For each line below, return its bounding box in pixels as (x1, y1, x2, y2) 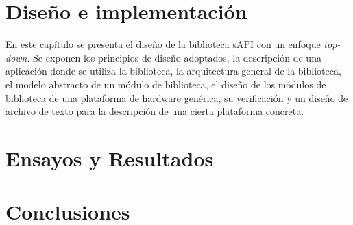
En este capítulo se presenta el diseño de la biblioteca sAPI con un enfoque (5, 37, 321, 51)
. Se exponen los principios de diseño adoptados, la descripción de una (27, 50, 321, 64)
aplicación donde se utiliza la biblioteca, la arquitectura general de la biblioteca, (5, 64, 341, 78)
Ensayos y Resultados (5, 144, 214, 172)
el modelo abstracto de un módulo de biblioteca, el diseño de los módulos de (5, 77, 326, 91)
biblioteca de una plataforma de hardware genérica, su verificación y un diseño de (5, 90, 348, 105)
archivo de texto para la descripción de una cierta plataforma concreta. (5, 104, 304, 118)
